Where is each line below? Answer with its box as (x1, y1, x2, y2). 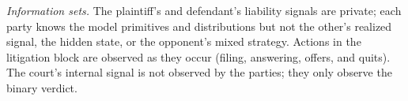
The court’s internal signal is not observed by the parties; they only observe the (6, 64, 392, 80)
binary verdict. (6, 79, 77, 95)
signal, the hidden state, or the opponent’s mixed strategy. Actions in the (6, 33, 361, 50)
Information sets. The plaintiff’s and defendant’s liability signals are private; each (6, 2, 402, 18)
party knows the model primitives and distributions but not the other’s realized (6, 17, 392, 34)
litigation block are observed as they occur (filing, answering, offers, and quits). (6, 48, 391, 65)
